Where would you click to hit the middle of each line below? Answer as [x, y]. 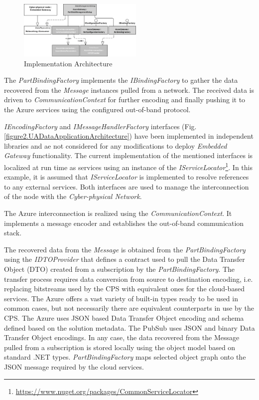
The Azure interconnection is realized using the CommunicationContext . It [118, 213]
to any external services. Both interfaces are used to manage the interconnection [127, 186]
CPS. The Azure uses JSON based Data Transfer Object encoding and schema [124, 318]
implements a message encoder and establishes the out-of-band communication [124, 223]
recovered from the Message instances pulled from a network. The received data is [129, 90]
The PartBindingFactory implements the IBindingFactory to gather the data [121, 80]
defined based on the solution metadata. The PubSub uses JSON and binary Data [129, 327]
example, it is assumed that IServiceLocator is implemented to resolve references [127, 177]
